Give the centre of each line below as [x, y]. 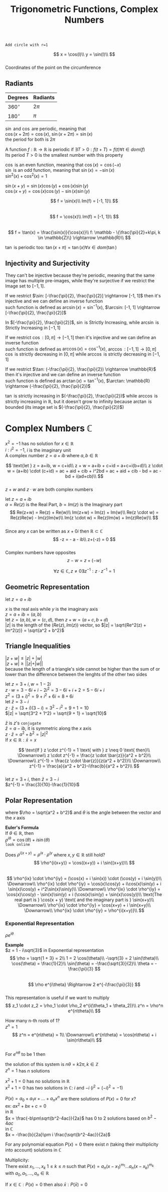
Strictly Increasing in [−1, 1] [33, 328]
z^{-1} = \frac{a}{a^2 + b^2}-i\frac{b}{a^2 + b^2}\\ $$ [84, 766]
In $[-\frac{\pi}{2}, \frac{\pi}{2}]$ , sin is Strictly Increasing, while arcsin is [82, 322]
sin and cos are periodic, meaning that [46, 129]
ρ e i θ [10, 935]
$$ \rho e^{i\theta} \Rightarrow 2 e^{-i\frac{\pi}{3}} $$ [84, 985]
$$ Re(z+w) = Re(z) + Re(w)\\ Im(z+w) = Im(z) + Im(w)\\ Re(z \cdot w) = [84, 512]
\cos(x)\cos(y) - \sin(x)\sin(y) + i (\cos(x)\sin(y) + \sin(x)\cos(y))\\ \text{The [84, 895]
